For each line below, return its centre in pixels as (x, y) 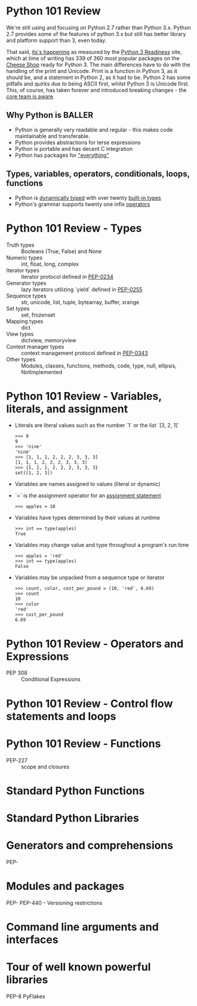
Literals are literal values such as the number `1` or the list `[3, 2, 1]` (97, 426)
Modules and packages (65, 886)
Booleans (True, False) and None (61, 251)
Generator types (26, 283)
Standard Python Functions (76, 791)
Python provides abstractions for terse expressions (78, 142)
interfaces (32, 939)
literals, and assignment (67, 409)
